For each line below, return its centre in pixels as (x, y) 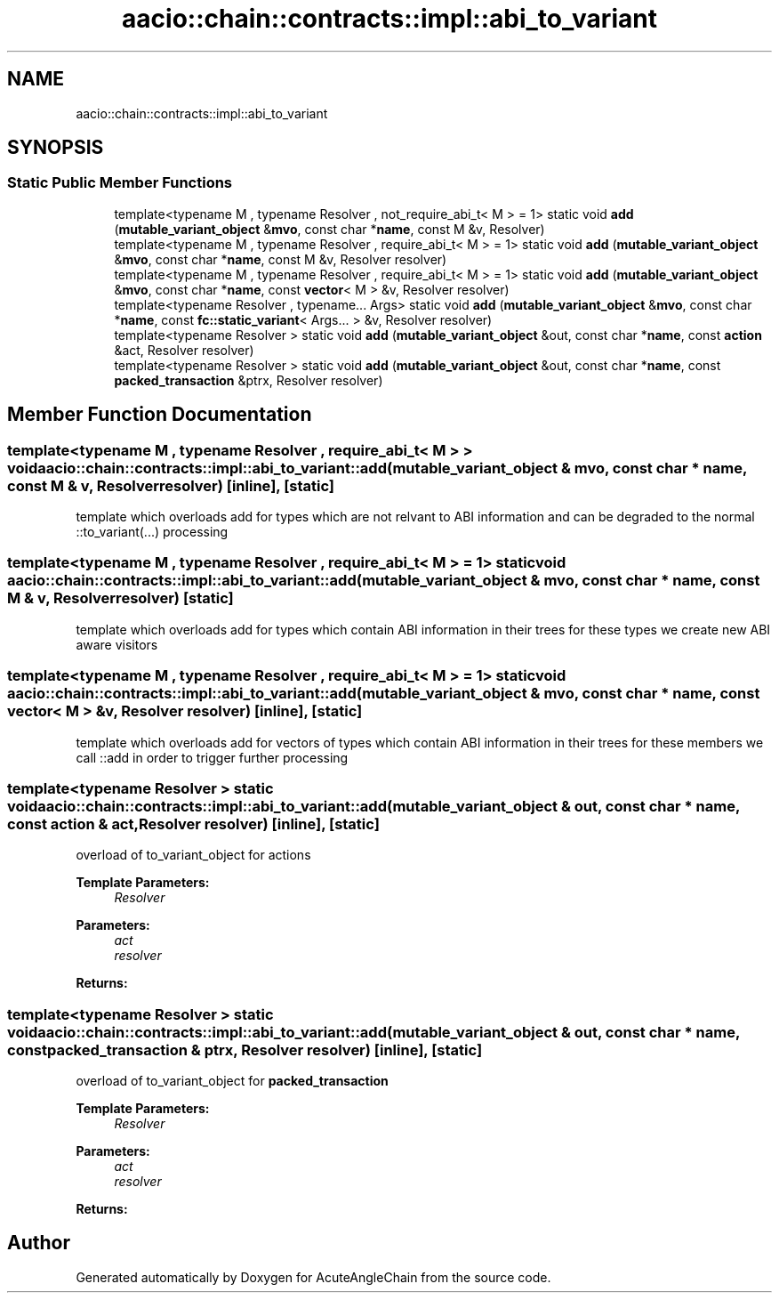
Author (39, 1243)
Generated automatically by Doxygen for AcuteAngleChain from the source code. (313, 1277)
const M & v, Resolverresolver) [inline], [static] (171, 485)
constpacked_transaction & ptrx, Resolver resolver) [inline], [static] (245, 1050)
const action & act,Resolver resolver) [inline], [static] (193, 824)
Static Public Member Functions (120, 183)
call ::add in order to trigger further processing (212, 757)
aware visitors (117, 644)
